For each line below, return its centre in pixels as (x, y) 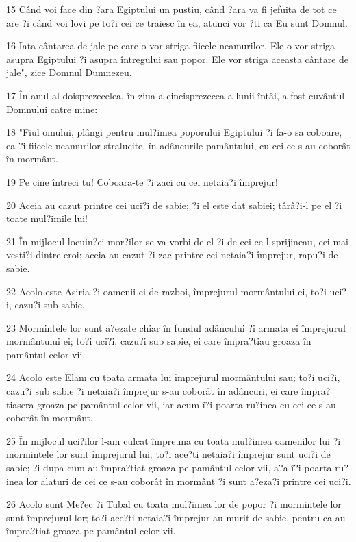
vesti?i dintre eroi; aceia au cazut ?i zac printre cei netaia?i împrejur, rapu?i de (172, 255)
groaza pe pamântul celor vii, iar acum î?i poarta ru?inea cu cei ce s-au (187, 404)
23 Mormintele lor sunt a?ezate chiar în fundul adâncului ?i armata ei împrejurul (176, 327)
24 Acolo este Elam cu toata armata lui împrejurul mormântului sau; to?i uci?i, (173, 377)
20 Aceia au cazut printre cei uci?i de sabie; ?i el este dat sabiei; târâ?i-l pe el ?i (174, 205)
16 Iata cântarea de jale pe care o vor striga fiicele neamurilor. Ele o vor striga (171, 46)
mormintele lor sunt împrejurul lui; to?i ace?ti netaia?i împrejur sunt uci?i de (168, 454)
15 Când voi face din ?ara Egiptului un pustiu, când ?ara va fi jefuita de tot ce (171, 9)
